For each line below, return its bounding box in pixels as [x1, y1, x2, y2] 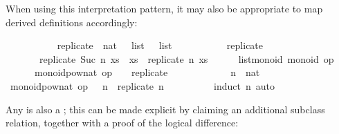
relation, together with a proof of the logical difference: [6, 115, 239, 130]
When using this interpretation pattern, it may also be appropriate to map [6, 1, 323, 15]
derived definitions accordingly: [6, 15, 138, 29]
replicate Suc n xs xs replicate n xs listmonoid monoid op [39, 51, 334, 66]
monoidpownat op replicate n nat [34, 65, 260, 79]
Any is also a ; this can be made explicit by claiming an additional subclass [6, 102, 325, 116]
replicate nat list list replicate [57, 38, 264, 52]
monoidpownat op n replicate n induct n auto [10, 78, 275, 93]
